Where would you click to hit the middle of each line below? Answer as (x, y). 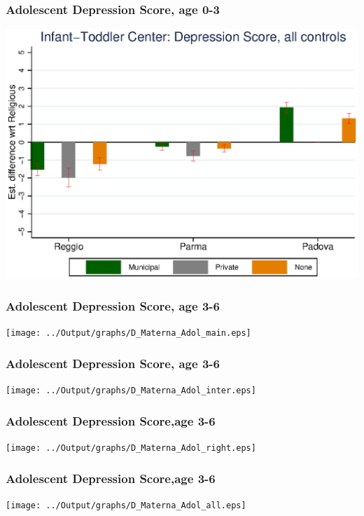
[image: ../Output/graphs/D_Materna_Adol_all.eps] (126, 505)
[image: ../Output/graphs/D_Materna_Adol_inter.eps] (131, 391)
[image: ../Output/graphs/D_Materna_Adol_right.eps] (131, 448)
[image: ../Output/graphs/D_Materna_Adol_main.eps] (128, 333)
